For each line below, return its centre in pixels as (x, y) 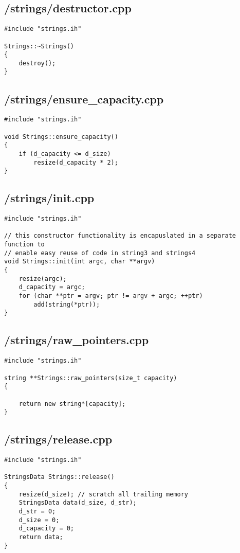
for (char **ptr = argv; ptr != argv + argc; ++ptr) (111, 296)
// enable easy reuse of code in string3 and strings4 (100, 253)
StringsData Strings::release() (59, 477)
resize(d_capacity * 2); (76, 162)
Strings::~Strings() (39, 46)
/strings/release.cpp (58, 439)
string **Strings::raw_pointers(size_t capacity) (91, 378)
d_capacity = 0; (47, 529)
